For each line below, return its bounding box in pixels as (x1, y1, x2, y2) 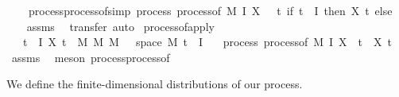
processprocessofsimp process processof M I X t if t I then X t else (28, 2, 393, 18)
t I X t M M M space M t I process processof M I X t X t (22, 33, 393, 50)
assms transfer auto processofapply (26, 17, 215, 34)
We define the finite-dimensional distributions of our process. (6, 76, 303, 92)
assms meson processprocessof (11, 48, 170, 65)
